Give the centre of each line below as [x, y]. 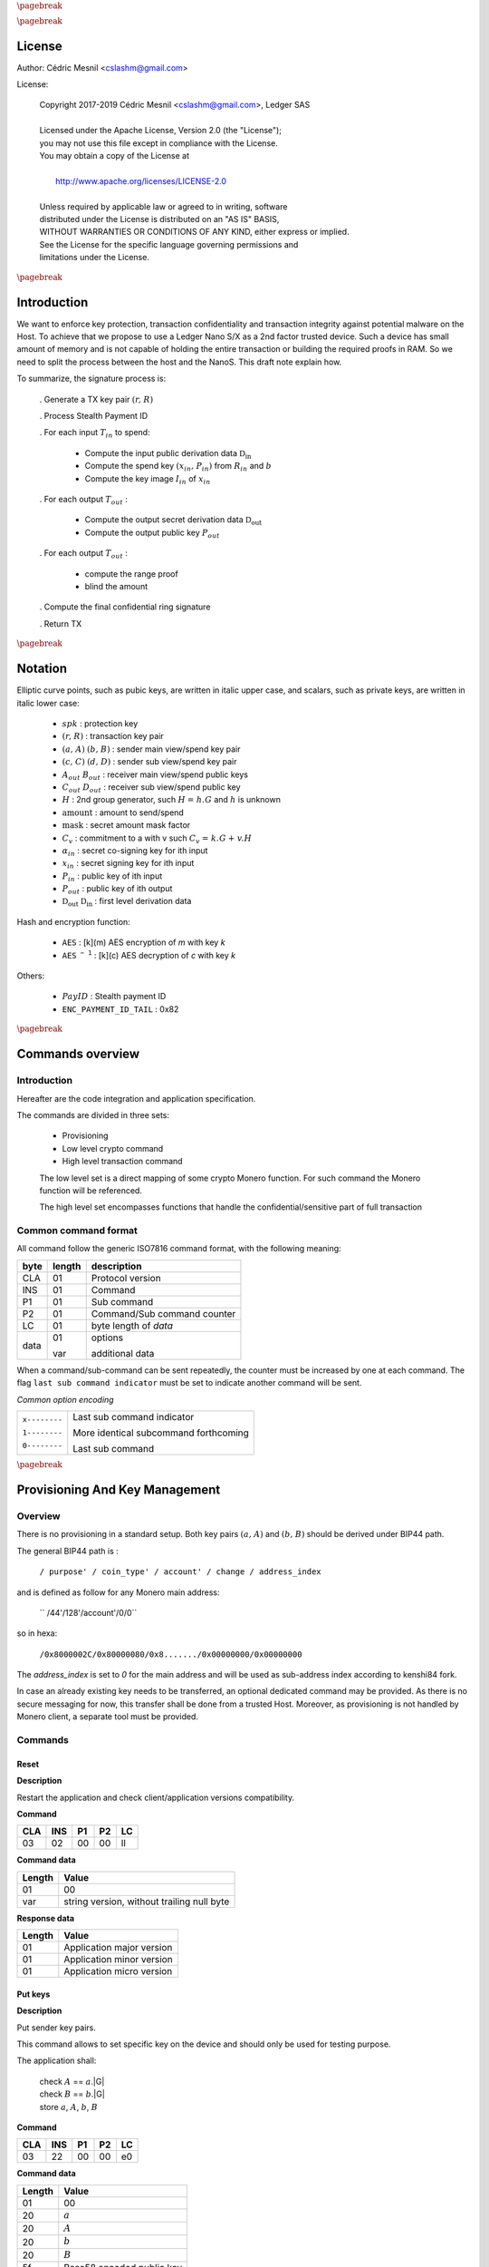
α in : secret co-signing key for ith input [135, 851]
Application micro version [118, 1971]
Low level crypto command [113, 1148]
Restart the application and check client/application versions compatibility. [155, 1797]
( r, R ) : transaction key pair [113, 736]
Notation [42, 669]
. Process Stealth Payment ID [94, 416]
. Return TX [61, 623]
